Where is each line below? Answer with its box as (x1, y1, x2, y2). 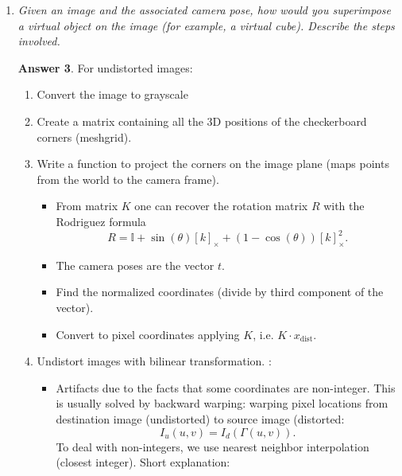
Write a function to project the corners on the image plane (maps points (37, 155, 389, 172)
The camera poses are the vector (56, 256, 215, 273)
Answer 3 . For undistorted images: (17, 59, 193, 76)
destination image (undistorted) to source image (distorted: (56, 410, 345, 427)
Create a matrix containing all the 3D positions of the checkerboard (37, 112, 367, 129)
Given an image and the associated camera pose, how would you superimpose (17, 2, 392, 18)
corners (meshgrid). (37, 128, 132, 145)
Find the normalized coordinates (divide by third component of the (56, 283, 384, 300)
